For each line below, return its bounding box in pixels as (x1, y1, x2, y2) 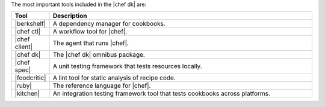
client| (14, 42, 32, 51)
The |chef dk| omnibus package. (52, 51, 146, 59)
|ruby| (14, 81, 32, 90)
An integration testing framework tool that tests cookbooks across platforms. (52, 90, 271, 98)
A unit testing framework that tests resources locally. (52, 62, 202, 71)
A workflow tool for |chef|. (52, 27, 128, 36)
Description (52, 12, 87, 20)
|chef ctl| (14, 27, 40, 36)
